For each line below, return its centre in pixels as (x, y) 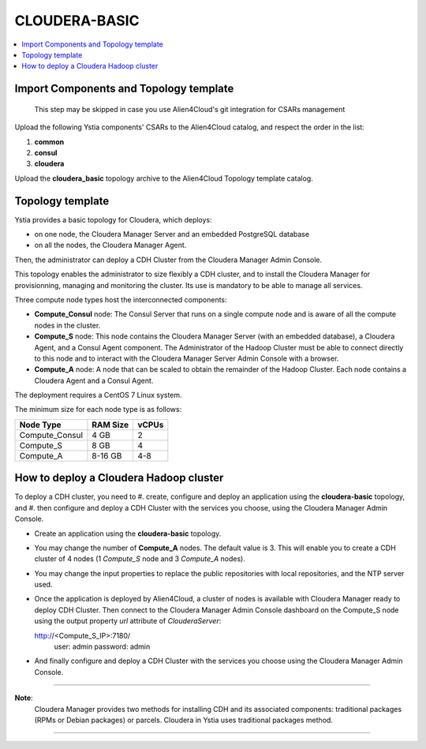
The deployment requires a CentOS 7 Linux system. (98, 395)
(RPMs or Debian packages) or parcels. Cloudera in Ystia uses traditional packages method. (183, 720)
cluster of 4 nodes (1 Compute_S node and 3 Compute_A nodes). (140, 559)
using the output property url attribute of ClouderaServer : (128, 621)
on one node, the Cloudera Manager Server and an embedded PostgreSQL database (172, 234)
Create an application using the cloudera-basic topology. (128, 534)
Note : (24, 698)
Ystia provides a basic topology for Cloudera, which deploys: (113, 219)
